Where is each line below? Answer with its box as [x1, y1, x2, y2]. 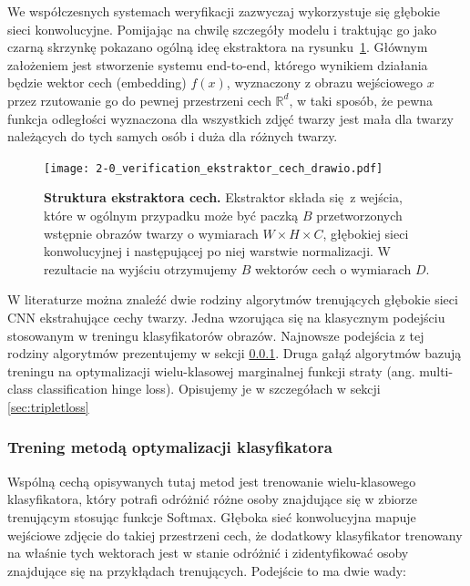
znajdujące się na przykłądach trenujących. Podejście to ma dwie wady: [7, 560, 406, 580]
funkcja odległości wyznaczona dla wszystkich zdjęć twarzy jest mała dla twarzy [7, 108, 455, 128]
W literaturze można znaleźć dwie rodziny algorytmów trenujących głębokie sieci [7, 290, 458, 309]
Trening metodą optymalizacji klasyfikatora [7, 436, 332, 458]
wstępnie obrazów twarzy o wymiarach [44, 223, 259, 242]
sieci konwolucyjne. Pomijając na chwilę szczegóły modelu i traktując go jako [7, 19, 437, 38]
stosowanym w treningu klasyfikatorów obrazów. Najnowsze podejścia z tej [7, 325, 424, 344]
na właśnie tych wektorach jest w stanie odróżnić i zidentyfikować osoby [7, 543, 409, 562]
